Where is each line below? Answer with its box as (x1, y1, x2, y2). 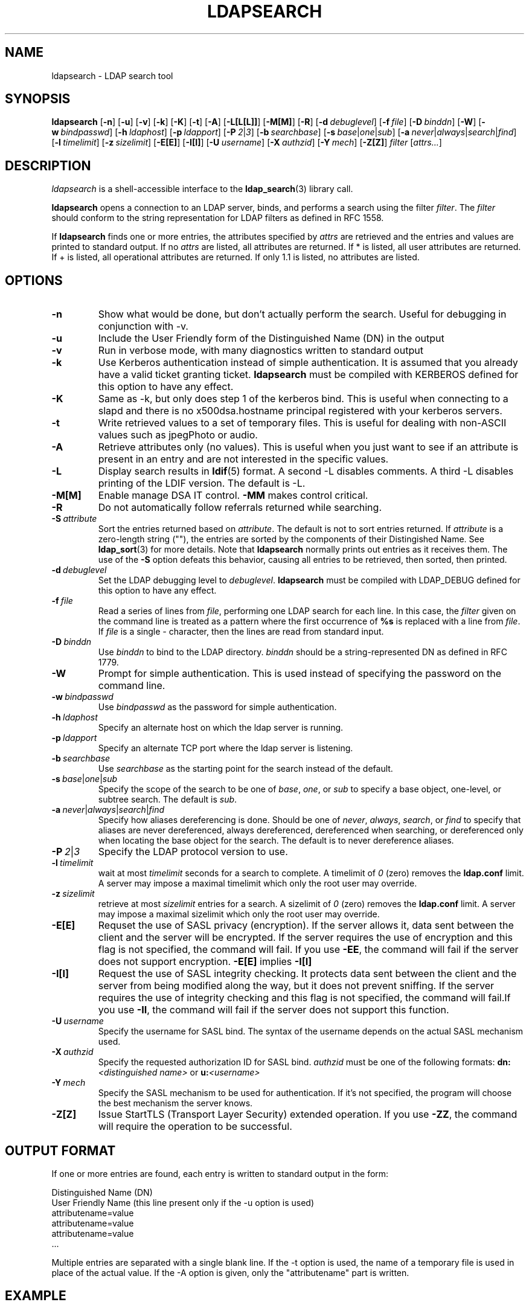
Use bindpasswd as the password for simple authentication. (98, 702, 337, 713)
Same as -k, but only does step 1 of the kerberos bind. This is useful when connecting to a (98, 393, 508, 405)
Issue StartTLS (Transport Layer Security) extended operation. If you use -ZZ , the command (98, 1108, 518, 1121)
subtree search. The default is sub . (98, 794, 237, 805)
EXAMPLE (5, 1288, 66, 1304)
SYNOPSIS (5, 91, 71, 107)
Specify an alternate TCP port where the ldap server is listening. (98, 743, 353, 754)
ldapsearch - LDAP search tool (51, 70, 173, 81)
